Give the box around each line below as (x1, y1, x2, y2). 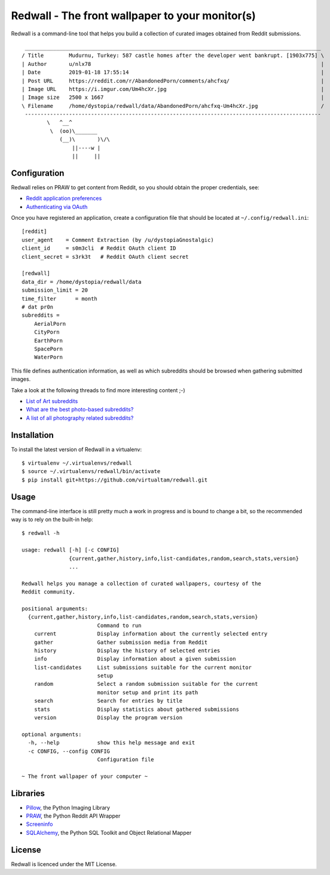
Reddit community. (22, 589, 76, 595)
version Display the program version (33, 714, 182, 721)
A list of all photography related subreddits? (26, 414, 134, 422)
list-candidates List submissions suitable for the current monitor (33, 664, 252, 671)
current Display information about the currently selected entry (33, 631, 268, 637)
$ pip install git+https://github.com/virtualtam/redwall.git (22, 476, 208, 483)
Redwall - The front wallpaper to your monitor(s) (11, 9, 256, 22)
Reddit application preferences (26, 195, 102, 202)
